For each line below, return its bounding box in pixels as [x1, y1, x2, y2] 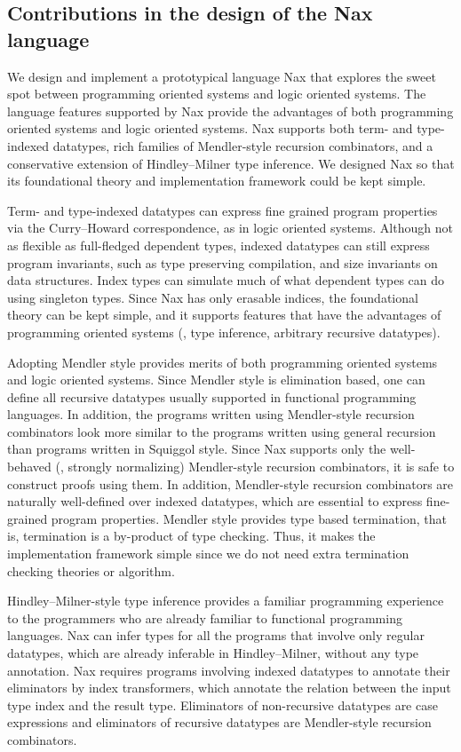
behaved [7, 457, 52, 476]
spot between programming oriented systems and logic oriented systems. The [7, 84, 426, 103]
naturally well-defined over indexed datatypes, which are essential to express [7, 492, 423, 511]
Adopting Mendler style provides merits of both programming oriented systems [7, 352, 438, 371]
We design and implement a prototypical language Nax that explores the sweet [7, 67, 436, 85]
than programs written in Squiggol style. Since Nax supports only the [7, 439, 386, 458]
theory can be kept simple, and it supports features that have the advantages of [7, 305, 441, 324]
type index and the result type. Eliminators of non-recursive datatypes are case [7, 695, 438, 714]
